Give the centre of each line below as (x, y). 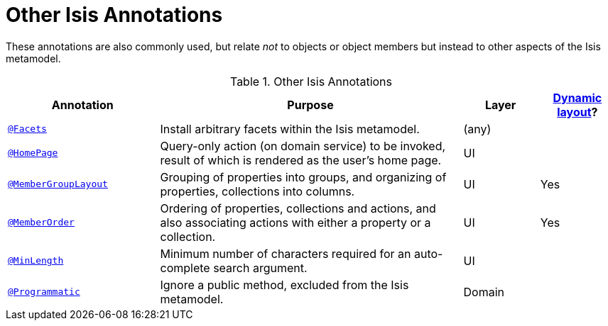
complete (185, 268)
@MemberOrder (41, 223)
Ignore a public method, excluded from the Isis (284, 285)
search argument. (260, 268)
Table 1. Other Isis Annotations (311, 81)
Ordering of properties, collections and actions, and (298, 208)
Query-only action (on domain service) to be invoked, (303, 146)
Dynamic (577, 97)
